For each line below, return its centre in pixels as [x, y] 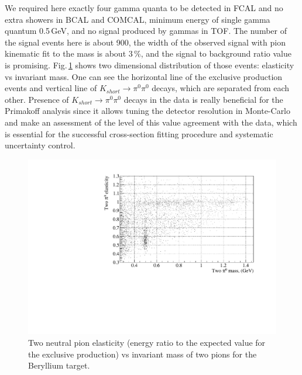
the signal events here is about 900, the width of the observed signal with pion [145, 42]
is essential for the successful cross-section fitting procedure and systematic [139, 133]
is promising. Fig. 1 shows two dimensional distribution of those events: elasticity [150, 65]
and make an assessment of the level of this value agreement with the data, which [151, 122]
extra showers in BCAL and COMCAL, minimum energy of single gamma [138, 19]
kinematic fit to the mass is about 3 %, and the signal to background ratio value [148, 53]
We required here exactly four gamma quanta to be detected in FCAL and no [144, 8]
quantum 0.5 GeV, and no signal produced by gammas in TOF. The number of [146, 31]
